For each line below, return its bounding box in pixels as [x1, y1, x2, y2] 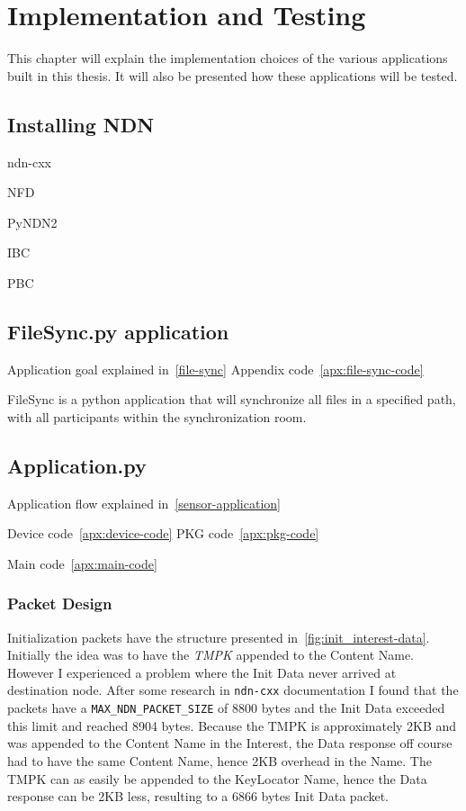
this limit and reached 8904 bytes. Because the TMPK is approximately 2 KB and [7, 716, 457, 734]
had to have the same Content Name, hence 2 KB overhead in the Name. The [7, 751, 432, 770]
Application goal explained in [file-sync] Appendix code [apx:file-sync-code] [7, 359, 424, 378]
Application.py [7, 451, 147, 479]
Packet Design [7, 592, 112, 615]
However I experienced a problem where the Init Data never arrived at [7, 662, 397, 681]
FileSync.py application [7, 317, 229, 345]
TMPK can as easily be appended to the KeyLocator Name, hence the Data [7, 769, 427, 788]
